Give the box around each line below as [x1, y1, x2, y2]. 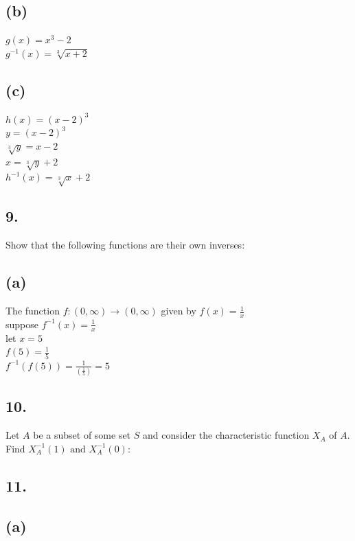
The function [5, 303, 60, 318]
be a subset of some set [33, 428, 131, 442]
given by [161, 303, 196, 318]
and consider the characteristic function [142, 428, 310, 442]
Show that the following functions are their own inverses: [5, 238, 245, 252]
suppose [5, 316, 38, 331]
